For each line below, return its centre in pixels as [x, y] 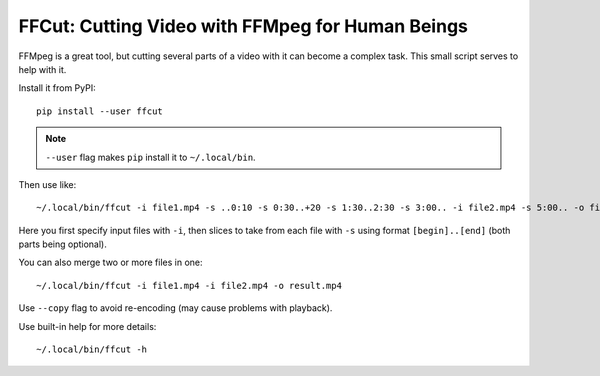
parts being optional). [62, 244]
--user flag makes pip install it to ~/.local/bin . [150, 157]
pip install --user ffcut [100, 111]
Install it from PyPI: [57, 88]
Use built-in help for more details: [87, 326]
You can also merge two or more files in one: [110, 262]
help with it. [42, 69]
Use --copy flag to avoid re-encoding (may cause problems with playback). [175, 308]
